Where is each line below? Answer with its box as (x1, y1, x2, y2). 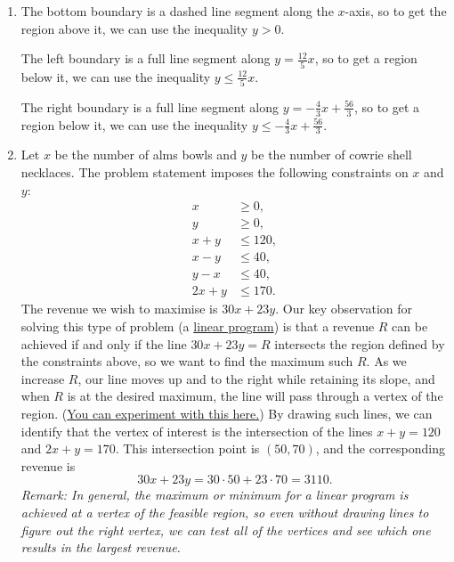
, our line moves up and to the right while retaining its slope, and (77, 369, 435, 387)
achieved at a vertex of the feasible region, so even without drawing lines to (20, 502, 429, 521)
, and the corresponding (315, 439, 445, 458)
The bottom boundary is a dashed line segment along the (20, 2, 334, 20)
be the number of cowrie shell (251, 145, 412, 164)
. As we (366, 352, 407, 371)
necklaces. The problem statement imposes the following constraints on (20, 163, 409, 182)
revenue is (20, 456, 76, 475)
